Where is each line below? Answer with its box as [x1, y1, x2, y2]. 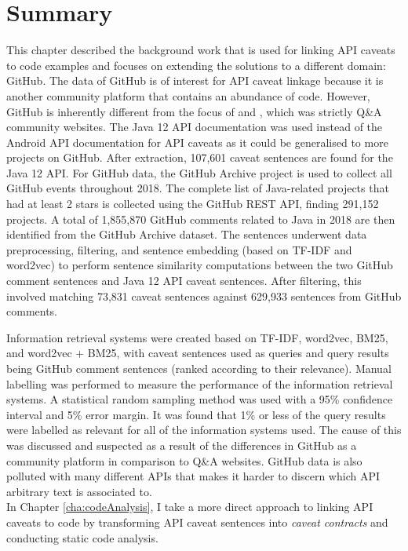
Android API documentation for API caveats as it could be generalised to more [6, 133, 388, 150]
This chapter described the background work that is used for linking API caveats [6, 42, 395, 58]
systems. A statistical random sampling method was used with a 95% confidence [6, 391, 393, 407]
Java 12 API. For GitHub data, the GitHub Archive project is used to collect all [6, 164, 392, 181]
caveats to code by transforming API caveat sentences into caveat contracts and [6, 513, 388, 530]
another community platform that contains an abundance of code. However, [6, 87, 370, 104]
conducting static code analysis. [6, 529, 158, 546]
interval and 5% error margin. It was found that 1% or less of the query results [6, 406, 386, 422]
